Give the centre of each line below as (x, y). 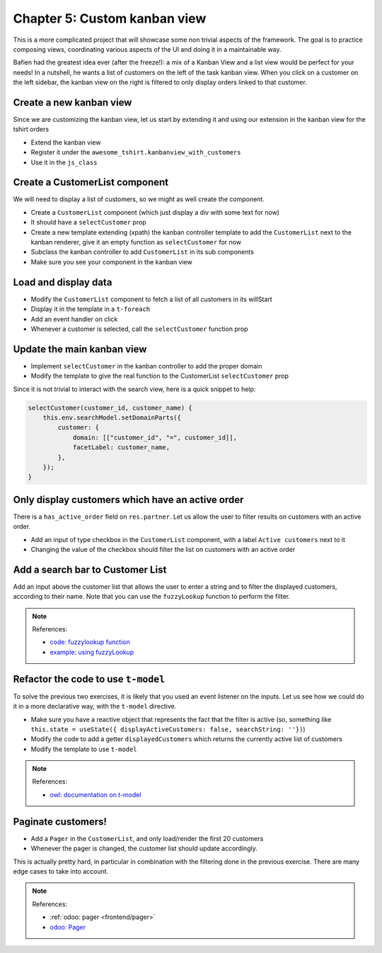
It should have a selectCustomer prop (88, 222)
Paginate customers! (60, 822)
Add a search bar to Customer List (90, 569)
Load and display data (63, 282)
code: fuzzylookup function (90, 642)
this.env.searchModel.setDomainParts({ (112, 417)
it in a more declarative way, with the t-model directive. (95, 706)
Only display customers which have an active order (128, 500)
